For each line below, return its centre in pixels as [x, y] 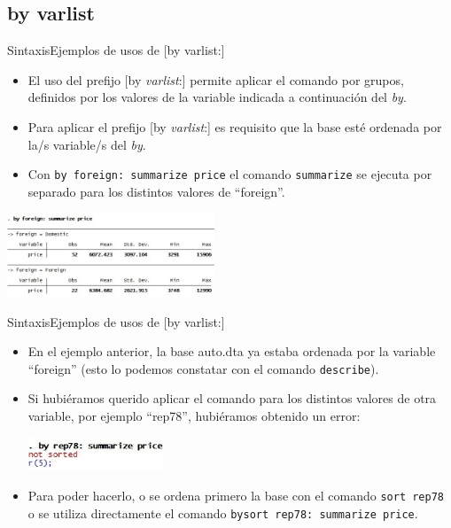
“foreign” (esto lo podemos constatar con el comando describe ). [203, 368]
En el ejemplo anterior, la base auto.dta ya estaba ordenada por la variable [232, 351]
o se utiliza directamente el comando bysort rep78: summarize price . [223, 512]
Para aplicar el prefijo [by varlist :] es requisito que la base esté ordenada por [235, 126]
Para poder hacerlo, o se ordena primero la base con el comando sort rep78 [236, 495]
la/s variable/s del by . [87, 144]
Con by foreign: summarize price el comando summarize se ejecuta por [230, 174]
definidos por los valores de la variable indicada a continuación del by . [217, 97]
